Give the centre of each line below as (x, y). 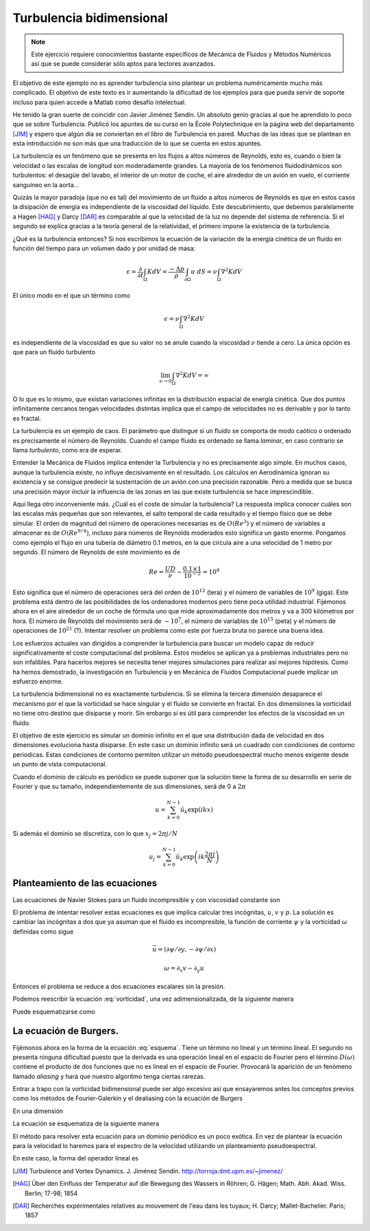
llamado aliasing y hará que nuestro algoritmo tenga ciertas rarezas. (109, 1076)
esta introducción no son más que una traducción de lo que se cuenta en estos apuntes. (137, 143)
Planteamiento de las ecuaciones (85, 883)
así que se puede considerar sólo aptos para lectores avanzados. (123, 64)
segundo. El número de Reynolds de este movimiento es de (97, 552)
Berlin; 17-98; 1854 (51, 1193)
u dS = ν (204, 272)
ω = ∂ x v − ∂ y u (184, 969)
